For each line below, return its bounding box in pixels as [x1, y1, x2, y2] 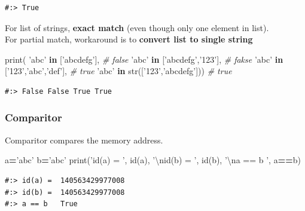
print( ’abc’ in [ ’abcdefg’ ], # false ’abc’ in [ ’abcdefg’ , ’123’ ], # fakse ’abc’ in [5, 53, 283, 65]
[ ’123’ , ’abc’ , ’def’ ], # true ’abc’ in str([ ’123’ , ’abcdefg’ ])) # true [5, 65, 232, 77]
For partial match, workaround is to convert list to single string [5, 33, 253, 45]
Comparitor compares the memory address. [5, 133, 163, 146]
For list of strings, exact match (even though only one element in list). [5, 21, 269, 33]
